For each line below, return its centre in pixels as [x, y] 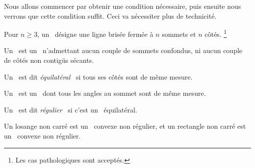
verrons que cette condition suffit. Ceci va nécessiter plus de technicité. [110, 15]
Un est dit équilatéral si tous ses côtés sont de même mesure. [98, 76]
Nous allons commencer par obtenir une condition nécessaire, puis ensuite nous [123, 6]
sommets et [179, 34]
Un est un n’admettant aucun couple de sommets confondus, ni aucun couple [123, 50]
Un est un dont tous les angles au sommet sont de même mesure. [105, 93]
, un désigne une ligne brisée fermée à [95, 34]
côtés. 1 [216, 33]
